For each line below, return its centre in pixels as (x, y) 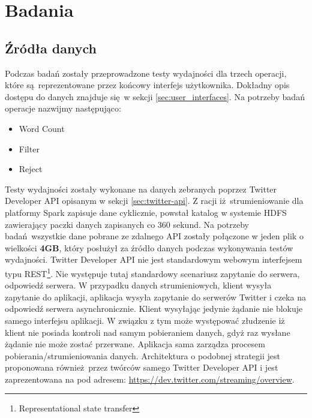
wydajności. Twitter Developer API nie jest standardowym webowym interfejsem (154, 259)
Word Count (42, 128)
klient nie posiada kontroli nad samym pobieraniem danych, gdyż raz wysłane (148, 332)
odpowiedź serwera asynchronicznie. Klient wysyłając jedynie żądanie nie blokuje (154, 309)
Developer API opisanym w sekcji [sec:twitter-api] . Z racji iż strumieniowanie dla (154, 201)
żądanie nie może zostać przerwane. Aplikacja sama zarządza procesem (135, 344)
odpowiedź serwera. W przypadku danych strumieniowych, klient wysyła (138, 285)
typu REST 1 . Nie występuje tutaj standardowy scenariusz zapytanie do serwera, (152, 272)
